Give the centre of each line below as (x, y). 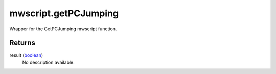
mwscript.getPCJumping (64, 13)
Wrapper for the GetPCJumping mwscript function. (63, 29)
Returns (22, 43)
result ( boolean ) (26, 55)
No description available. (49, 62)
